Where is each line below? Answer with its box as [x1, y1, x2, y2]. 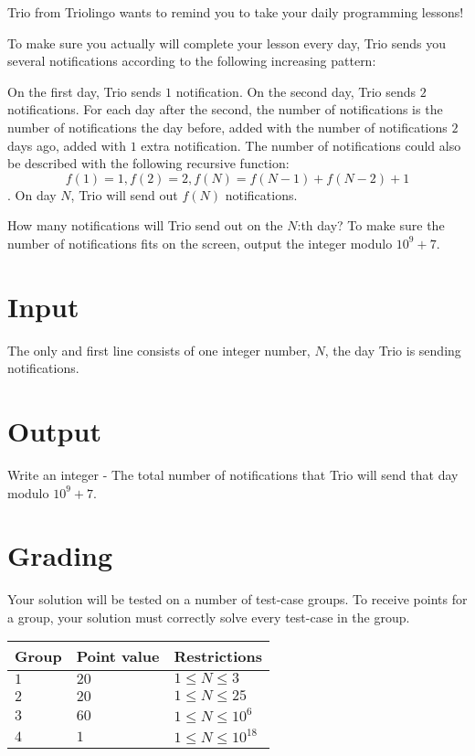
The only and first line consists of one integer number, [7, 340, 311, 359]
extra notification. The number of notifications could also [141, 135, 461, 154]
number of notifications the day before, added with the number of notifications [7, 117, 448, 136]
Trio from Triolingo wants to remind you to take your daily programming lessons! [7, 3, 464, 21]
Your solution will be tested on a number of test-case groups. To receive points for [7, 590, 468, 609]
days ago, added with [7, 135, 126, 154]
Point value [76, 645, 160, 667]
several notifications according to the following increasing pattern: [7, 51, 376, 70]
